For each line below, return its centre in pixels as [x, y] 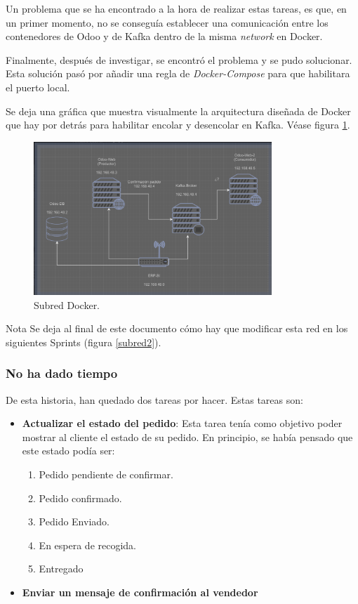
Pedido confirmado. [80, 498]
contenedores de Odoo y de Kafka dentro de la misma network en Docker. [164, 36]
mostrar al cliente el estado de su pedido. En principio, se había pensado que [187, 436]
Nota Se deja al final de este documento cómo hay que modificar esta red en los [177, 328]
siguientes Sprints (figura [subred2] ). [84, 342]
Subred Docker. [67, 304]
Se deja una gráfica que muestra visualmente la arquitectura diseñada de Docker [178, 111]
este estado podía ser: [68, 451]
